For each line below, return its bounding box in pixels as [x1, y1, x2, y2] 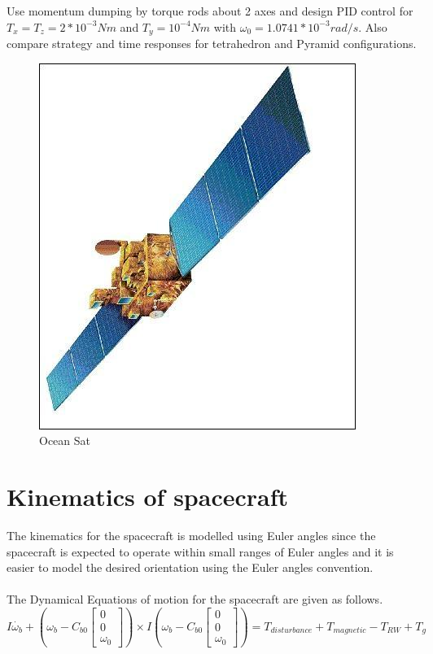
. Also [358, 18, 387, 35]
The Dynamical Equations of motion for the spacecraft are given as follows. [7, 591, 383, 608]
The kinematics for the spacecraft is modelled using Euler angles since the [7, 526, 376, 543]
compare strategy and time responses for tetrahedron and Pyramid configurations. [7, 35, 417, 52]
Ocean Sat [39, 432, 90, 449]
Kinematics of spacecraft [7, 480, 289, 513]
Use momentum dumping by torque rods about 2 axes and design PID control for [7, 2, 413, 19]
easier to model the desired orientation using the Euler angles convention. [7, 559, 374, 576]
